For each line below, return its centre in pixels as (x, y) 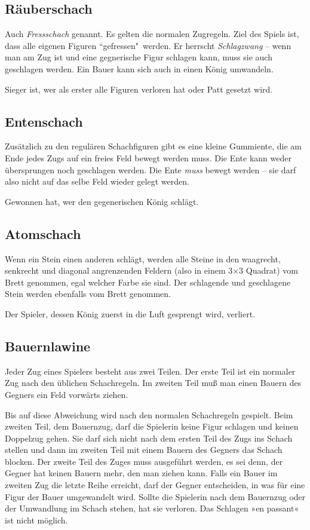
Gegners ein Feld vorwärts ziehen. (67, 394)
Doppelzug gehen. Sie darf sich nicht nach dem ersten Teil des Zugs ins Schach (149, 438)
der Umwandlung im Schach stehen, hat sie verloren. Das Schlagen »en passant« (152, 508)
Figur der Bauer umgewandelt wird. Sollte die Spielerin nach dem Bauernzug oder (155, 496)
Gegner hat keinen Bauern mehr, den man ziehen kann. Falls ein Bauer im (141, 473)
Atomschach (43, 233)
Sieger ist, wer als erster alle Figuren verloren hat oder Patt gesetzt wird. (139, 89)
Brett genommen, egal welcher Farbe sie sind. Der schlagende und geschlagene (148, 282)
